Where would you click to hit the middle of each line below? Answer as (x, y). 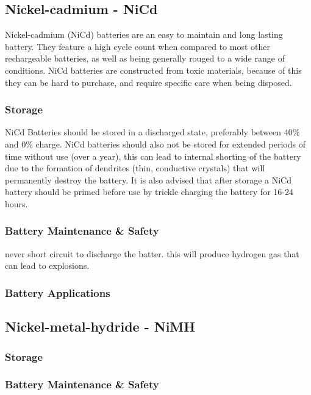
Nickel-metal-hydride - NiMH (100, 326)
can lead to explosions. (47, 265)
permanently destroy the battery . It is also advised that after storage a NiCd (148, 180)
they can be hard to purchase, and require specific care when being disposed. (148, 82)
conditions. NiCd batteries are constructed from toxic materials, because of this (153, 70)
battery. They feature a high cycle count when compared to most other (138, 46)
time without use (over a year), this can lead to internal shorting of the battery (153, 156)
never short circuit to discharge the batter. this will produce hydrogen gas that (152, 253)
